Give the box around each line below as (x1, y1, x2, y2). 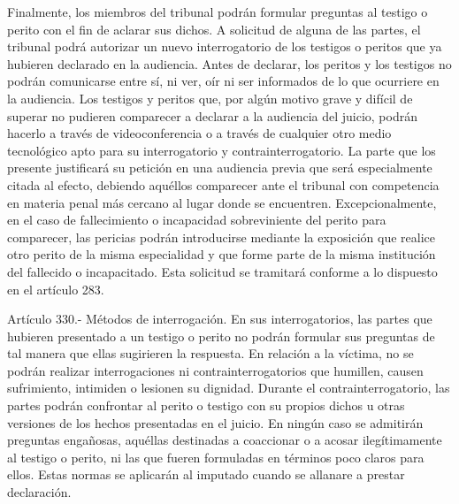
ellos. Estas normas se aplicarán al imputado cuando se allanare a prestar (7, 465, 405, 484)
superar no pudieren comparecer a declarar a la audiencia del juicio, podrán (7, 106, 417, 125)
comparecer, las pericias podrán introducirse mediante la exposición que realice (7, 227, 435, 246)
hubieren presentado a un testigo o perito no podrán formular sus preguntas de (7, 326, 435, 345)
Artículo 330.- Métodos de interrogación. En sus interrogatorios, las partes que (7, 309, 432, 328)
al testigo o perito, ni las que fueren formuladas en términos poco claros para (7, 447, 425, 466)
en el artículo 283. (7, 279, 104, 298)
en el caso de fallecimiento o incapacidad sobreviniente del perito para (7, 210, 386, 229)
